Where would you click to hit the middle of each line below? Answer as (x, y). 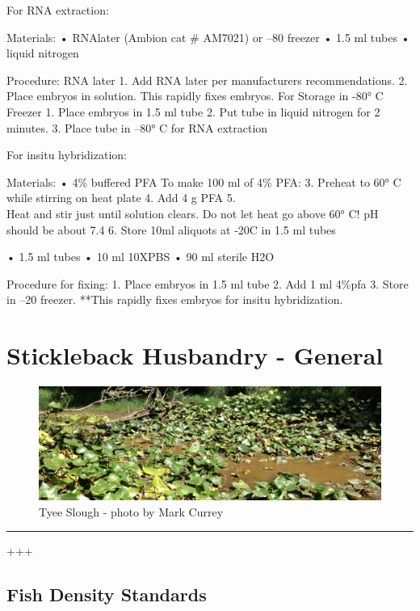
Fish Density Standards (107, 594)
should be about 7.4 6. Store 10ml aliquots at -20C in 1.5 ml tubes (171, 229)
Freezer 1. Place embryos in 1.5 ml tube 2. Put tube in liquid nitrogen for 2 (193, 111)
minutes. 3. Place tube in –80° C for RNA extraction (137, 127)
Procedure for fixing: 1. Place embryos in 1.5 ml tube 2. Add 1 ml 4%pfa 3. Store (208, 283)
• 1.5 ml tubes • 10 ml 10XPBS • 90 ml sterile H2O (141, 257)
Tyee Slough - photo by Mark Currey (131, 511)
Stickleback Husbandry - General (195, 355)
